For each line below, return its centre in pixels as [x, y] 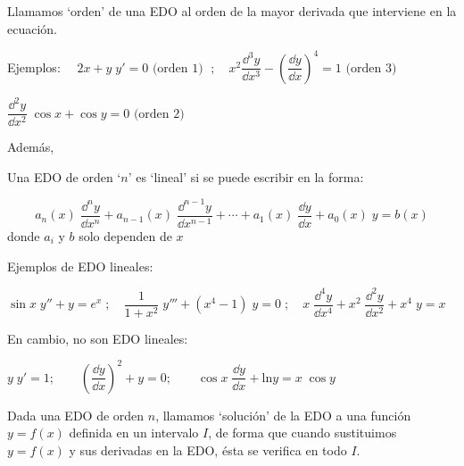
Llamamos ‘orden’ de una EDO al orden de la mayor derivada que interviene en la [232, 11]
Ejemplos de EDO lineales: [80, 266]
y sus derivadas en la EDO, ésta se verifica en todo [208, 450]
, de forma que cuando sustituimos [302, 433]
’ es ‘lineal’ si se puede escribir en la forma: [246, 176]
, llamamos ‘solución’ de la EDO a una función [283, 415]
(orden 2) [159, 114]
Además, [31, 147]
